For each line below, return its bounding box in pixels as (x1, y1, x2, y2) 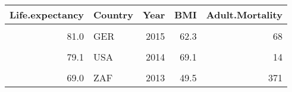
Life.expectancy (10, 8, 84, 21)
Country (93, 8, 133, 21)
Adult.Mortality (206, 8, 282, 21)
